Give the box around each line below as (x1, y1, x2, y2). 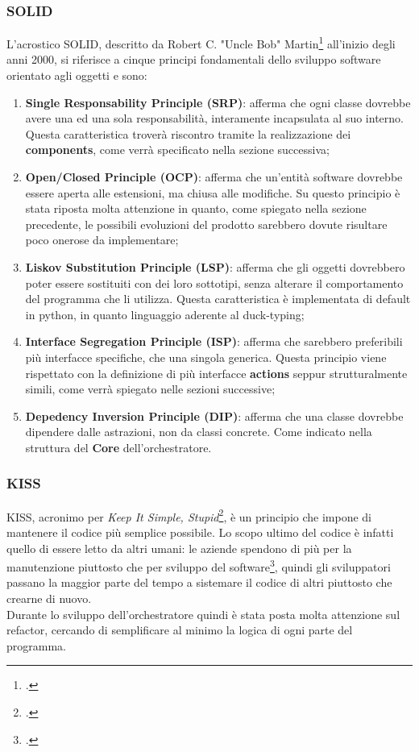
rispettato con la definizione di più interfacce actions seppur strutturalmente (25, 364, 408, 381)
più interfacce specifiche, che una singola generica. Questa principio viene (25, 348, 387, 365)
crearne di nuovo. (6, 590, 92, 607)
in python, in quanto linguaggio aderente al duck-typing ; (25, 305, 305, 322)
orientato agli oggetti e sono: (6, 67, 147, 84)
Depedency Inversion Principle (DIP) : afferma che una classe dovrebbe (25, 407, 404, 424)
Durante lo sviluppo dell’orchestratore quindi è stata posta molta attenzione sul (6, 605, 400, 622)
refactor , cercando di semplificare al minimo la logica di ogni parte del (6, 621, 353, 638)
